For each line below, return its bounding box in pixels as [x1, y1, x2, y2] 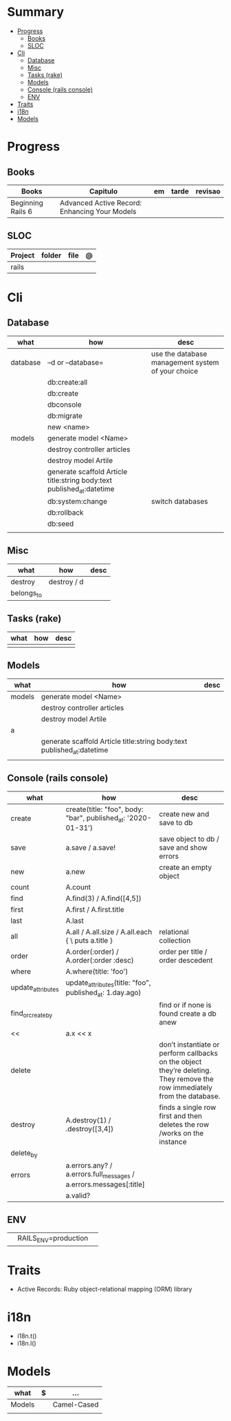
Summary [7, 4, 64, 20]
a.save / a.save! [65, 842, 116, 852]
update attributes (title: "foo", [65, 978, 151, 988]
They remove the [159, 1074, 214, 1084]
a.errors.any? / [65, 1161, 113, 1171]
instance [159, 1137, 187, 1146]
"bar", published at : [65, 813, 126, 824]
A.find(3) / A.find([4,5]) [65, 893, 142, 903]
